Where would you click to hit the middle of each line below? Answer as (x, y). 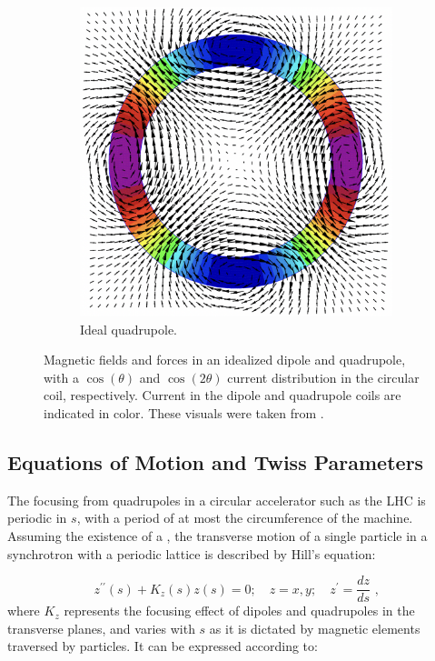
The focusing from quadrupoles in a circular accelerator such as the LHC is (217, 500)
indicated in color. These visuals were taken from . (184, 412)
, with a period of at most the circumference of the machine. (245, 518)
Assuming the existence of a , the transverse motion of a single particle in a (217, 535)
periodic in (37, 518)
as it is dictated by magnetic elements (315, 628)
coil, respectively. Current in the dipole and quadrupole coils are (222, 395)
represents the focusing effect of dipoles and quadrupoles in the (239, 611)
